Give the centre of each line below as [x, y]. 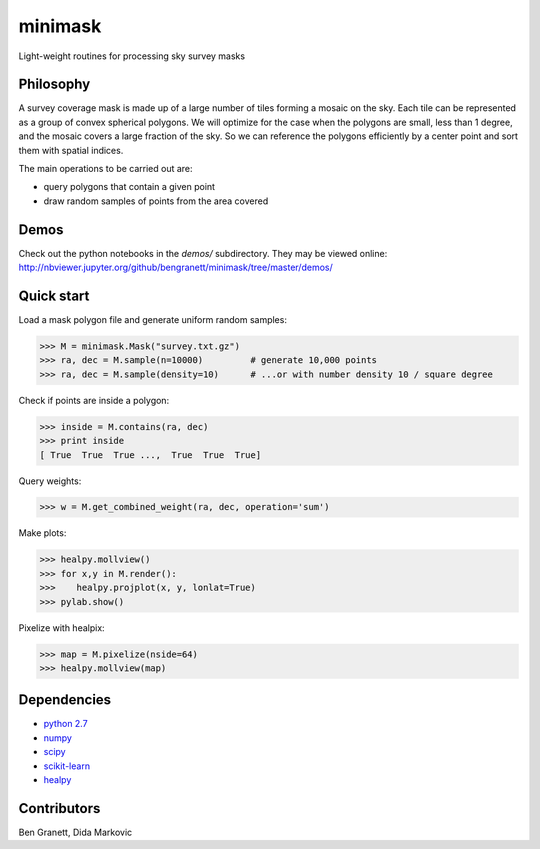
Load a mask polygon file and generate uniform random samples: [152, 319]
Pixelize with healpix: [61, 627]
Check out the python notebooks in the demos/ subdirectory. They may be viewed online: [203, 253]
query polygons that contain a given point [129, 187]
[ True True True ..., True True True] [150, 454]
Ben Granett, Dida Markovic [75, 832]
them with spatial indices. [71, 150]
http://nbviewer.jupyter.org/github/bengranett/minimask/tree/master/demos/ [176, 267]
